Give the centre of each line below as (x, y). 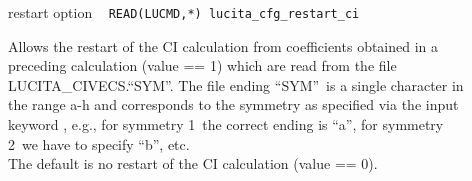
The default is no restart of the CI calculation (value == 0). (193, 163)
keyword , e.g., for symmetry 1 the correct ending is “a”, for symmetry (226, 124)
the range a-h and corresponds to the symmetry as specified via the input (233, 104)
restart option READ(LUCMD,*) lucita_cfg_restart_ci (184, 12)
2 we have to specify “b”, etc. (99, 143)
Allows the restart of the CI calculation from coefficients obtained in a (223, 45)
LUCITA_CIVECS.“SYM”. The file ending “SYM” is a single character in (236, 84)
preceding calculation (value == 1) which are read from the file (202, 65)
